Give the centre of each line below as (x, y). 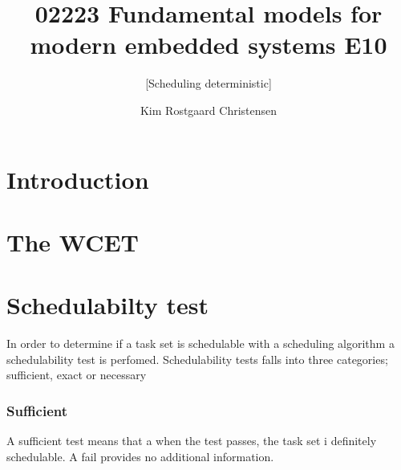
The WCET (73, 241)
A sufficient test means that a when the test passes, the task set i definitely (192, 441)
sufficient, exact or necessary (77, 375)
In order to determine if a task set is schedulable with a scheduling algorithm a (200, 343)
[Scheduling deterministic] (209, 83)
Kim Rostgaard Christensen (209, 110)
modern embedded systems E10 (209, 45)
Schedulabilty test (107, 305)
